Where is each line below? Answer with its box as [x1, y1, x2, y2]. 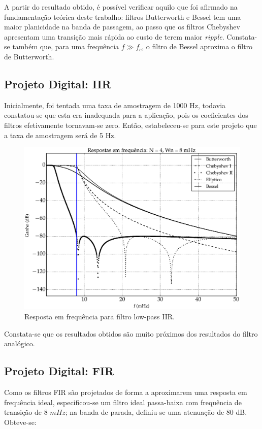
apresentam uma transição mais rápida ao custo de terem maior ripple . [4, 31, 224, 42]
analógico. [4, 338, 35, 349]
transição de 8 [4, 407, 48, 417]
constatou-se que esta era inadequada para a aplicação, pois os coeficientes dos [4, 110, 248, 120]
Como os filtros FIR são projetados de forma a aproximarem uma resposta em [4, 386, 247, 397]
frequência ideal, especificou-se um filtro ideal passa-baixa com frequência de [4, 397, 242, 407]
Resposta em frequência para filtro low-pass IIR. [24, 311, 175, 321]
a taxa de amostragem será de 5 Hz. [4, 129, 116, 140]
